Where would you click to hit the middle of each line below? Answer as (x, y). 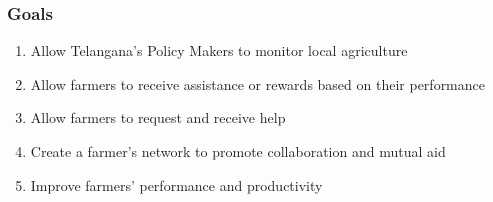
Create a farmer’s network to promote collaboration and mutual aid (238, 151)
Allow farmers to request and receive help (158, 117)
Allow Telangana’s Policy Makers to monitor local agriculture (219, 50)
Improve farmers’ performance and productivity (176, 184)
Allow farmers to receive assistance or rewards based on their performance (257, 83)
